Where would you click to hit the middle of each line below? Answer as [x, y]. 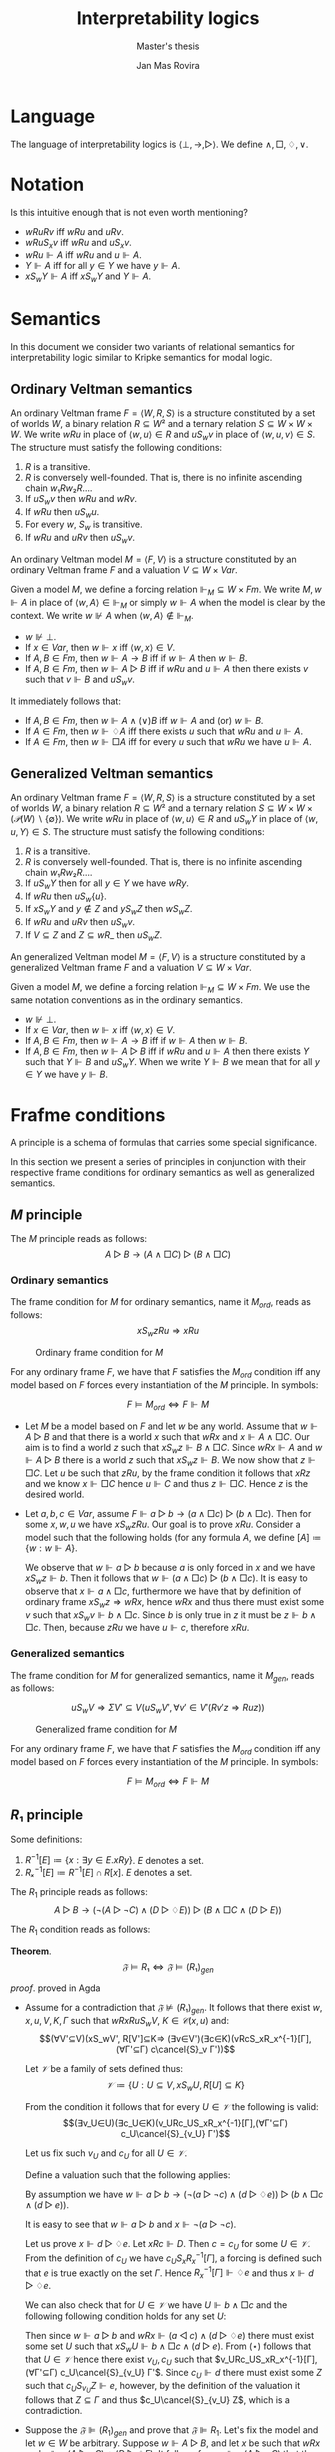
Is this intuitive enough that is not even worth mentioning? [129, 212]
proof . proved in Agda [55, 1988]
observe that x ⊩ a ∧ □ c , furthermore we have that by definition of [163, 1591]
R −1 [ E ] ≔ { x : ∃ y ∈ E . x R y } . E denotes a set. [114, 1859]
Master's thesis [168, 46]
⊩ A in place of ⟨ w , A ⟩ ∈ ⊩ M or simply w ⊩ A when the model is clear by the [168, 603]
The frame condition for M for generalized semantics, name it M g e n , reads [162, 1676]
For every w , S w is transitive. [83, 525]
